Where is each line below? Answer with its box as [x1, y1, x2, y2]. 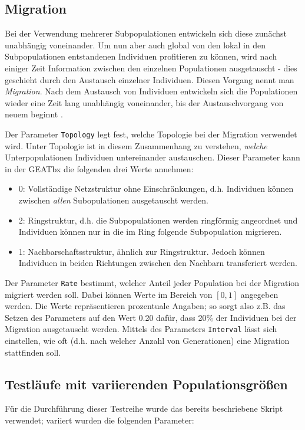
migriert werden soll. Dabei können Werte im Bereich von [5, 288, 213, 300]
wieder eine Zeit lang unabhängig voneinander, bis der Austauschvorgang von [5, 96, 284, 109]
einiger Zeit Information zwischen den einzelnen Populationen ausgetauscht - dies [5, 61, 297, 74]
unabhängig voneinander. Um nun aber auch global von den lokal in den [5, 38, 266, 51]
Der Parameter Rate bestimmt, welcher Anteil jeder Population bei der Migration [5, 276, 300, 288]
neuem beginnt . [5, 108, 63, 120]
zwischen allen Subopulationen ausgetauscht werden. [18, 193, 208, 206]
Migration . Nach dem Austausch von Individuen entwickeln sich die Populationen [5, 85, 298, 97]
